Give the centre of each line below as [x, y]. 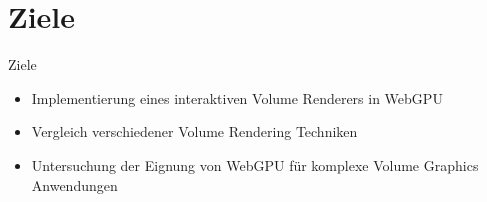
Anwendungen [74, 184]
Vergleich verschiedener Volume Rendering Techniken [194, 131]
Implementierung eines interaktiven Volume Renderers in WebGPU [237, 97]
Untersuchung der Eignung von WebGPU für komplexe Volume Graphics [255, 164]
